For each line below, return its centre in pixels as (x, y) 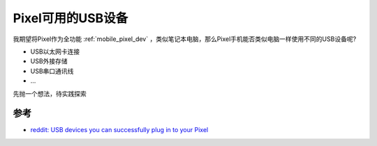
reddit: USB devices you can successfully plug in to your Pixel (119, 130)
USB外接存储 (49, 61)
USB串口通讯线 (52, 71)
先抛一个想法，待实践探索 (50, 93)
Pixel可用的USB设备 (71, 18)
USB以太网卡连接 (55, 51)
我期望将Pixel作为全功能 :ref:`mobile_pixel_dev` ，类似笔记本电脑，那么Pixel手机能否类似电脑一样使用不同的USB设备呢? (185, 39)
